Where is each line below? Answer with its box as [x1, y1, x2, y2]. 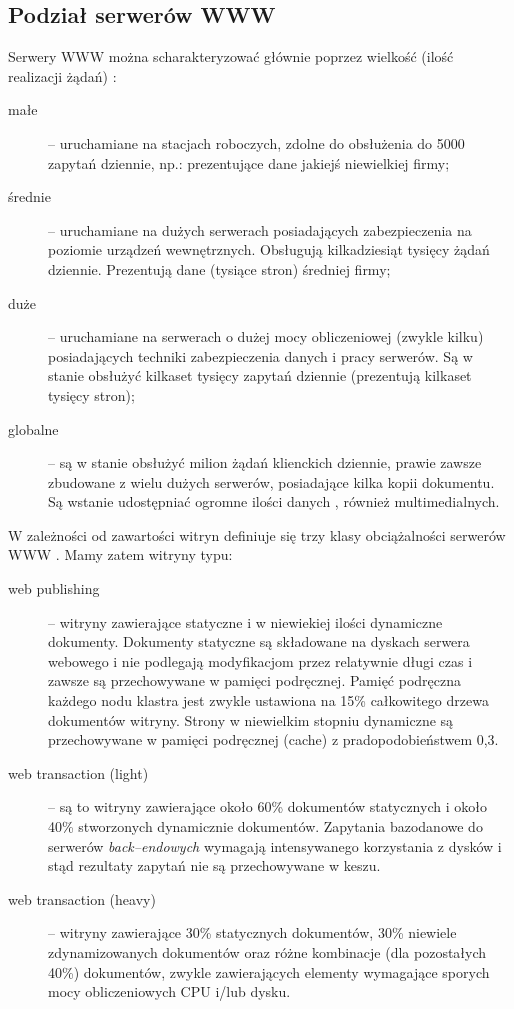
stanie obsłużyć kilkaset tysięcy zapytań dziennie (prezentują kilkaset [48, 365, 472, 386]
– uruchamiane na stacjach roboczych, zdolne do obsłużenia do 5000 [48, 132, 465, 153]
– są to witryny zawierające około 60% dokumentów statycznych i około [48, 796, 487, 817]
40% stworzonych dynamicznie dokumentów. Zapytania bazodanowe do [48, 816, 483, 837]
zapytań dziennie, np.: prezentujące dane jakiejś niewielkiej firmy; [48, 152, 450, 173]
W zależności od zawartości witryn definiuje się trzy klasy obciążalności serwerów [8, 524, 506, 545]
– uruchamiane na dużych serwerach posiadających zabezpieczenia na [48, 219, 472, 240]
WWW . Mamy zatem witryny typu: [8, 544, 233, 565]
